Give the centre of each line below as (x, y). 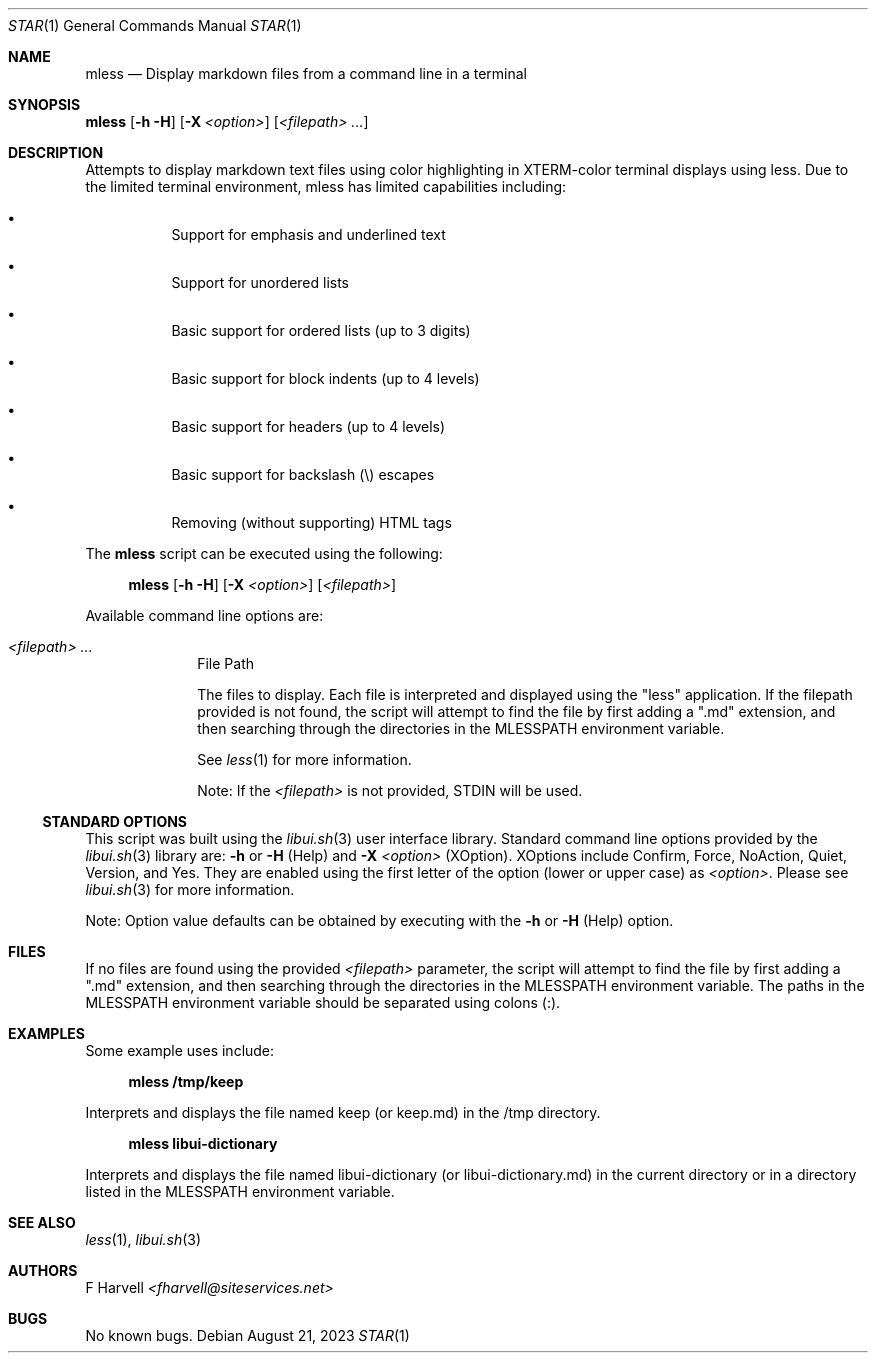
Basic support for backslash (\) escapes (303, 474)
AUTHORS (43, 1270)
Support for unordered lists (260, 282)
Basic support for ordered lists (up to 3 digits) (321, 330)
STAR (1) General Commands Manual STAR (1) (155, 25)
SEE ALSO (42, 1222)
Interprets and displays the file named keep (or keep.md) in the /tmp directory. (343, 1112)
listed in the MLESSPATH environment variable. (240, 1191)
